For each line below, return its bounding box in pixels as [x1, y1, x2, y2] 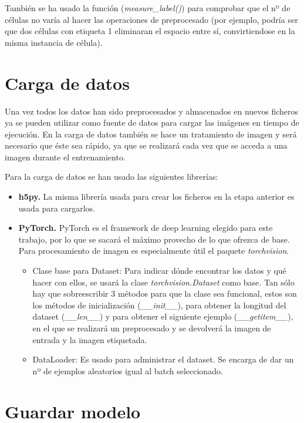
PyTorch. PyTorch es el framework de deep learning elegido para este [18, 221, 273, 234]
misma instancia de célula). [5, 36, 103, 48]
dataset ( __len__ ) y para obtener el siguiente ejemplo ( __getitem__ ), [32, 310, 293, 323]
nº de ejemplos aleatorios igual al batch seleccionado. [32, 364, 223, 377]
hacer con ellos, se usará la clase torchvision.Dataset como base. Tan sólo [32, 276, 295, 288]
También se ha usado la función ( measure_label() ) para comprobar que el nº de [5, 2, 291, 14]
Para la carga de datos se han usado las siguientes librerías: [5, 170, 218, 183]
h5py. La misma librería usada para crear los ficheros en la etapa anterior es [18, 190, 295, 203]
